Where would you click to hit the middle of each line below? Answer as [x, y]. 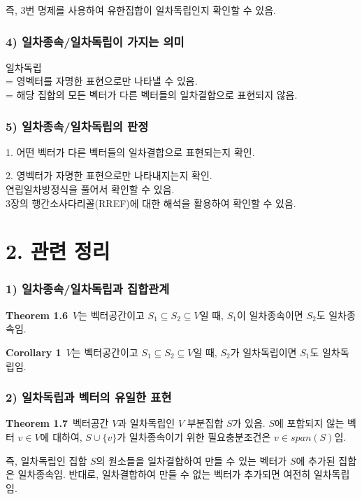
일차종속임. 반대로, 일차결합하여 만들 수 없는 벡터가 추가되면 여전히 [164, 474]
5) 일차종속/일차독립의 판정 [77, 126]
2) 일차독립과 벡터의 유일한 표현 [89, 397]
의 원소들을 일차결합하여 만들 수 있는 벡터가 [191, 460]
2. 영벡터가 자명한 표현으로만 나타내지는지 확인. [109, 175]
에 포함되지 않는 [309, 423]
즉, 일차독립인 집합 [46, 460]
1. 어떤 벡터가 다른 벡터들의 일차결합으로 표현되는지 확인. [130, 152]
